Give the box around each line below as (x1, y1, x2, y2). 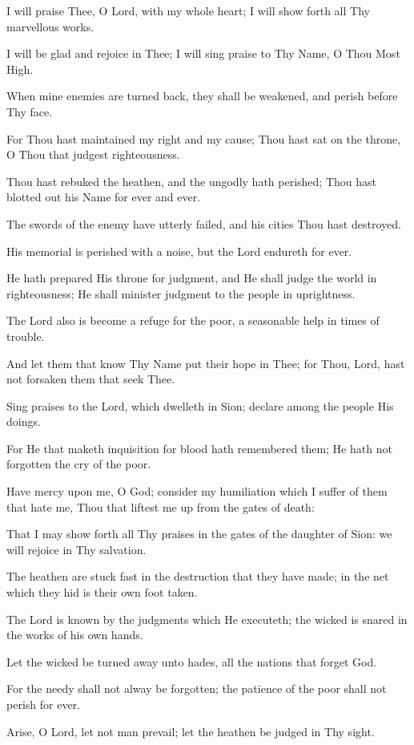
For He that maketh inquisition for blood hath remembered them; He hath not (6, 439, 392, 456)
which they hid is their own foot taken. (6, 584, 198, 601)
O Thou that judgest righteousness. (6, 146, 180, 163)
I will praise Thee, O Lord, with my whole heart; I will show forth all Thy (6, 2, 370, 18)
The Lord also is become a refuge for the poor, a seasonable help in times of (6, 312, 380, 329)
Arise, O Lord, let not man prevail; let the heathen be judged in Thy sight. (6, 723, 375, 739)
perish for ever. (6, 696, 80, 712)
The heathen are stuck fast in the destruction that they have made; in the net (6, 568, 389, 585)
